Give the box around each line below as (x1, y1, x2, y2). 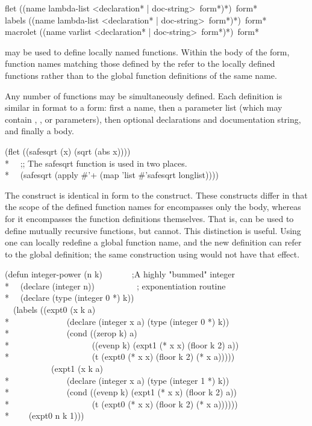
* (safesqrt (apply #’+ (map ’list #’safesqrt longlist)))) (5, 168, 219, 181)
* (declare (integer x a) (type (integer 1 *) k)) (5, 374, 229, 386)
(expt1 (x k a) (51, 362, 103, 375)
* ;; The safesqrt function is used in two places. (5, 156, 187, 169)
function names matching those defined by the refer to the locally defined (5, 57, 275, 70)
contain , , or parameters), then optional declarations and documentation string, (5, 113, 301, 125)
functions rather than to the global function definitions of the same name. (5, 69, 277, 81)
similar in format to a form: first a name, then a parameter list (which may (5, 101, 282, 114)
